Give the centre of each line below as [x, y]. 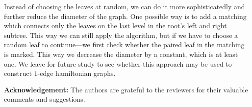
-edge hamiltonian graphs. [76, 73]
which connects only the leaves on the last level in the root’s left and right [115, 26]
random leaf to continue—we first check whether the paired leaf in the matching [124, 45]
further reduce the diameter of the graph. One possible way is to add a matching [125, 16]
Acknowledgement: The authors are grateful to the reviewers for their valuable [126, 89]
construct [18, 73]
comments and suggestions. [45, 99]
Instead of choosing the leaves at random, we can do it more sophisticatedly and [125, 6]
